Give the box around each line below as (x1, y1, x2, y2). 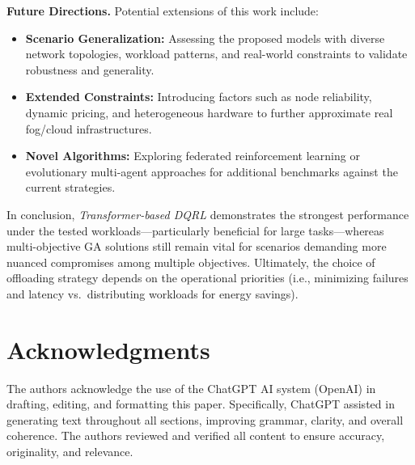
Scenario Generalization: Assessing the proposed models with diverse (25, 29, 385, 46)
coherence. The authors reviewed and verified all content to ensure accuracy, (6, 427, 385, 444)
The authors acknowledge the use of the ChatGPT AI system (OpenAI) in (6, 379, 376, 396)
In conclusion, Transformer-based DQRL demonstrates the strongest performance (6, 205, 409, 222)
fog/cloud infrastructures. (25, 120, 152, 137)
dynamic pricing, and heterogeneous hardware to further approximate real (25, 104, 393, 120)
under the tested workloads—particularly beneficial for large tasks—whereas (6, 222, 384, 239)
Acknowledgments (6, 332, 210, 366)
